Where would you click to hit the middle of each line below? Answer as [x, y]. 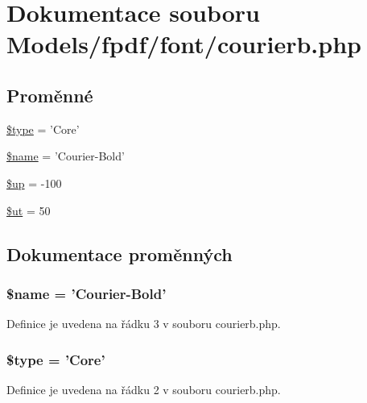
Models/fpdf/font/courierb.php [184, 44]
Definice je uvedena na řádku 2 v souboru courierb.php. [144, 389]
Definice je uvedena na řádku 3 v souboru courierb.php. [144, 324]
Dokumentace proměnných [120, 253]
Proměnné [50, 95]
